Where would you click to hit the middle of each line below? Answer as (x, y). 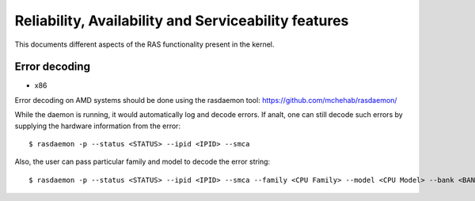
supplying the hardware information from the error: (98, 126)
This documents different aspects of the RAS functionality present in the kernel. (144, 44)
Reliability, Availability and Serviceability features (182, 21)
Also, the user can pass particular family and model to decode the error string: (142, 161)
